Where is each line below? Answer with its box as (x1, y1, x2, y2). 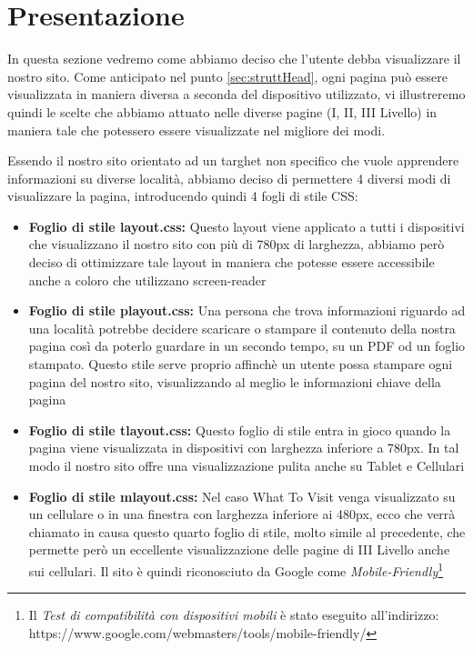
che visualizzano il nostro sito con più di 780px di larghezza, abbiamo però (28, 235, 445, 254)
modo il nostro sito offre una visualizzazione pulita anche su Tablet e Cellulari (28, 456, 465, 474)
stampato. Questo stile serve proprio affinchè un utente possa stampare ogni (28, 354, 453, 374)
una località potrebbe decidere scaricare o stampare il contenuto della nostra (28, 318, 456, 337)
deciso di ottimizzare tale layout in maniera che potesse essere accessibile (28, 253, 435, 272)
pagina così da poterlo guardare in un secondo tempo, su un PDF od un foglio (28, 336, 466, 355)
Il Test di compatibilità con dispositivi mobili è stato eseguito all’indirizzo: (28, 605, 439, 624)
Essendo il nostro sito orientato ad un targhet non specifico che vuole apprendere (7, 151, 459, 170)
